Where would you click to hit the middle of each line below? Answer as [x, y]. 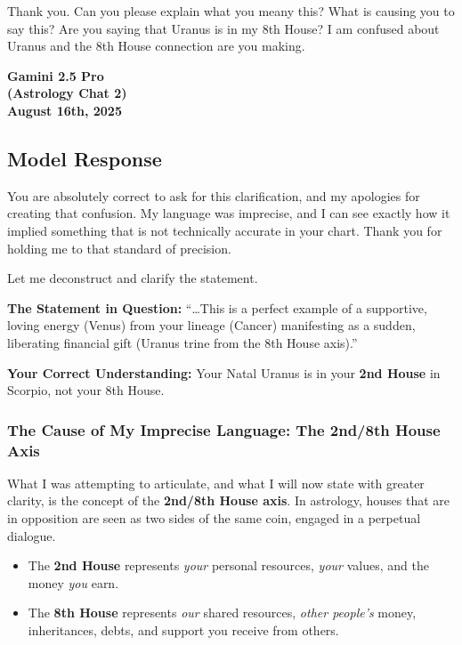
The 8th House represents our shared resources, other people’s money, [222, 613]
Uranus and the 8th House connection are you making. [156, 46]
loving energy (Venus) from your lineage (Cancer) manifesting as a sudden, [211, 325]
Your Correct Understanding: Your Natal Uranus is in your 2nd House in [224, 372]
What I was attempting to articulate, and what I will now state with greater [216, 483]
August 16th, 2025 [65, 110]
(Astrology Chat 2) [67, 93]
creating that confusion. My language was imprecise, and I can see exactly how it [229, 213]
